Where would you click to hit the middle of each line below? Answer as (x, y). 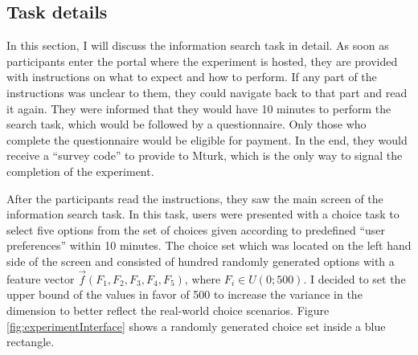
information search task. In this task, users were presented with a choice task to (203, 214)
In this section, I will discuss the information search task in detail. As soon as (198, 45)
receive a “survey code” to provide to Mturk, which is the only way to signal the (205, 155)
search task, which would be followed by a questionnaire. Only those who (186, 124)
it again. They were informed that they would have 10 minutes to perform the (199, 108)
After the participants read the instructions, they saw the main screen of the (195, 198)
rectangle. (31, 342)
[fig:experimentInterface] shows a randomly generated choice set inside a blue (196, 326)
